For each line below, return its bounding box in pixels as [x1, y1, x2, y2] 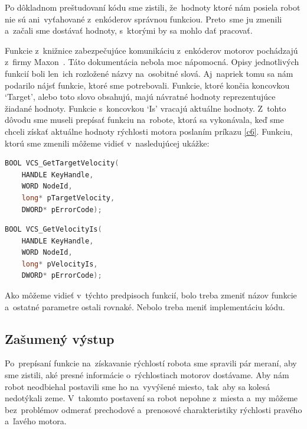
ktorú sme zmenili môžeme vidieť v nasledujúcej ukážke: [5, 136, 210, 149]
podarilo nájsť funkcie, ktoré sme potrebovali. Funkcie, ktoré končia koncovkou [5, 79, 290, 91]
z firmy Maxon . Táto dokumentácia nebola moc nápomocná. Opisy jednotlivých [5, 56, 299, 68]
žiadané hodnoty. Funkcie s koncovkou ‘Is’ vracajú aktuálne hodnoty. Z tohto [5, 102, 286, 114]
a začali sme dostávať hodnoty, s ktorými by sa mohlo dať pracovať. [5, 24, 253, 37]
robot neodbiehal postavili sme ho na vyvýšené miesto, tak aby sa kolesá [5, 380, 270, 392]
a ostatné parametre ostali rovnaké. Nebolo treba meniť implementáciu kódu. [5, 300, 285, 313]
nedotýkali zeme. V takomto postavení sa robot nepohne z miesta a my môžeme [5, 392, 298, 404]
